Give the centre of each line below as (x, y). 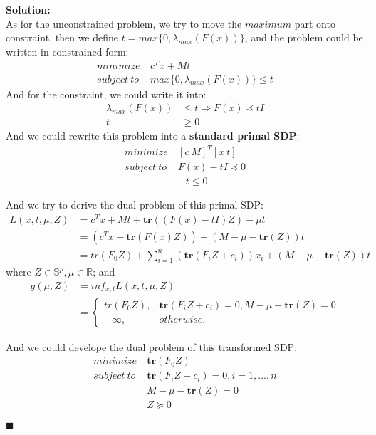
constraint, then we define (62, 37)
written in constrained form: (67, 51)
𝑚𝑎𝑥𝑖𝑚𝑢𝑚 (268, 25)
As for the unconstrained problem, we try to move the (124, 23)
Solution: (28, 9)
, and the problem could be (304, 37)
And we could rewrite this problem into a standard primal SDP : (153, 136)
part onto (315, 23)
